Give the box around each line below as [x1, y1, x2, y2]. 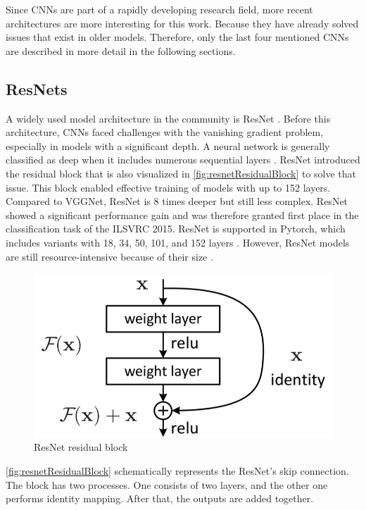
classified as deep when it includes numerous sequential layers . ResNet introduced [6, 152, 360, 167]
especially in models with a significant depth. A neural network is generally [6, 138, 330, 153]
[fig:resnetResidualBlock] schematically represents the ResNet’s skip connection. [6, 463, 349, 478]
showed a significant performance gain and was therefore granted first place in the [6, 207, 359, 222]
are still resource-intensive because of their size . [6, 249, 213, 263]
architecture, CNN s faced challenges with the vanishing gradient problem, [6, 125, 324, 139]
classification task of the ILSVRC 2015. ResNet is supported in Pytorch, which [6, 221, 346, 236]
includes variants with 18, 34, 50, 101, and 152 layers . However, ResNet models [6, 235, 350, 249]
